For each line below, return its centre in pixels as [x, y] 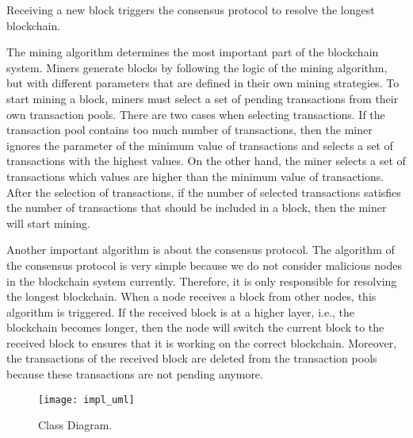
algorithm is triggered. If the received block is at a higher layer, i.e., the [181, 311]
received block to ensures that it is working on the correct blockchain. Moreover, [202, 342]
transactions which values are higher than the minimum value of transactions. [195, 176]
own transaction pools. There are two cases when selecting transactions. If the [196, 114]
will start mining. [48, 223]
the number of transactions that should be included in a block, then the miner [197, 207]
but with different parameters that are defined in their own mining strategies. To [203, 83]
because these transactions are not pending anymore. [135, 374]
